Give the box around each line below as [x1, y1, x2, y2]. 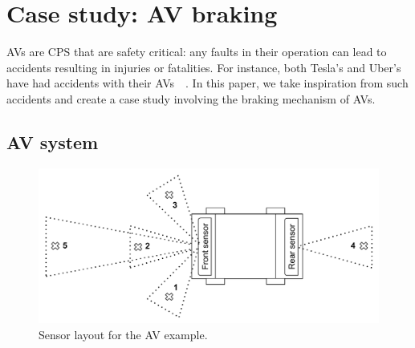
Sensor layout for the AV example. [39, 326, 208, 342]
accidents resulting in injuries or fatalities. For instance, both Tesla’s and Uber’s [6, 59, 401, 75]
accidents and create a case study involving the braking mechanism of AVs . [6, 90, 376, 107]
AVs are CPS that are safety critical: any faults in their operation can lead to [6, 43, 387, 60]
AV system [6, 129, 99, 154]
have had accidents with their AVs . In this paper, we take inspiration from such [6, 75, 409, 91]
